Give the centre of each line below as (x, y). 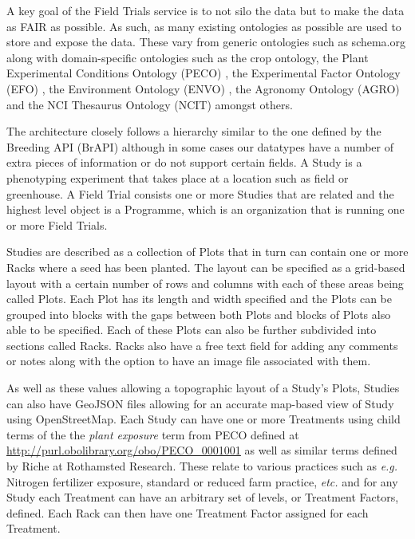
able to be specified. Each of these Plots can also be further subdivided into (192, 330)
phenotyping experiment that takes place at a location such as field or (178, 177)
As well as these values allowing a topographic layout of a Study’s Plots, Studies (203, 388)
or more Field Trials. (57, 224)
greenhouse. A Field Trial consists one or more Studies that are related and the (200, 193)
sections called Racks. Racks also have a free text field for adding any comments (202, 345)
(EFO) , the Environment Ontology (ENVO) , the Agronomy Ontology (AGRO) (203, 88)
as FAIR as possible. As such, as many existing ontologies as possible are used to (204, 26)
